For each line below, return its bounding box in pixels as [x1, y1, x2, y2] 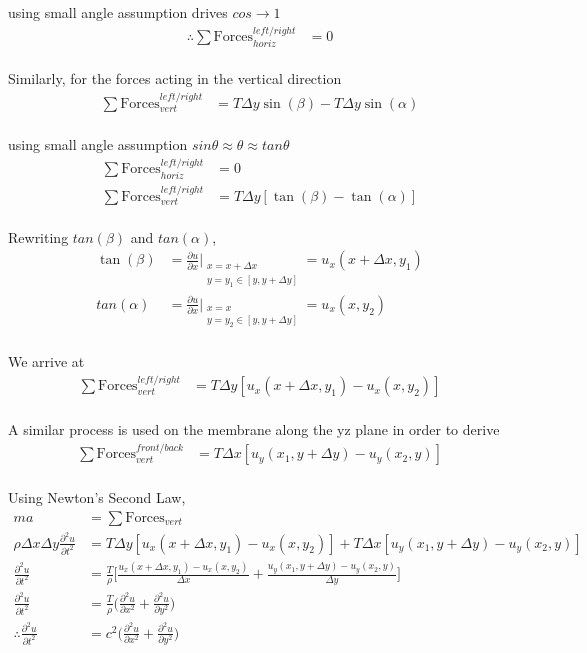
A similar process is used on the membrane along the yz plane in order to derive [8, 418, 500, 439]
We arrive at [8, 350, 85, 371]
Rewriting [8, 226, 69, 247]
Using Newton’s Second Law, [8, 486, 186, 507]
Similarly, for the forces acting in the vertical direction [8, 68, 342, 89]
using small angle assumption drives [8, 2, 228, 22]
